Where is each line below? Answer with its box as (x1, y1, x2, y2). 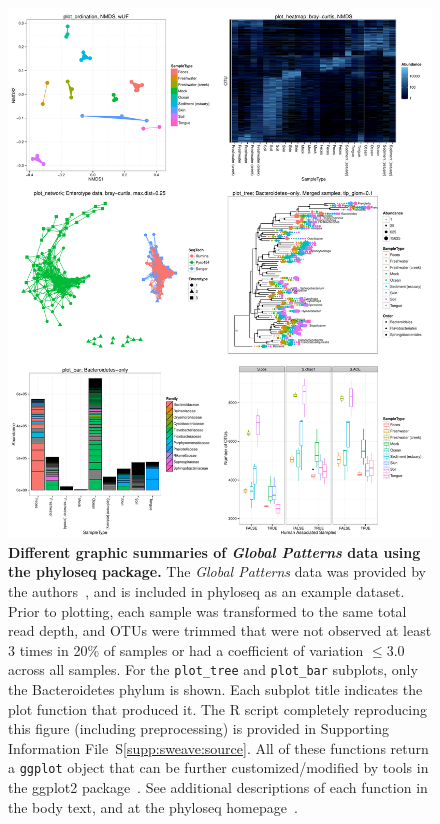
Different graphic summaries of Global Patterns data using (8, 541, 421, 562)
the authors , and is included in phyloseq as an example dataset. (8, 580, 405, 601)
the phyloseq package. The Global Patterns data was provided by (8, 561, 426, 582)
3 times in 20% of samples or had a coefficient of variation (8, 639, 364, 660)
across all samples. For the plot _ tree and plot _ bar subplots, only (8, 659, 418, 680)
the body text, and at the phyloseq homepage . (8, 796, 298, 817)
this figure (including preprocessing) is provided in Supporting (8, 718, 389, 739)
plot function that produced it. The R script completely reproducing (8, 698, 427, 719)
